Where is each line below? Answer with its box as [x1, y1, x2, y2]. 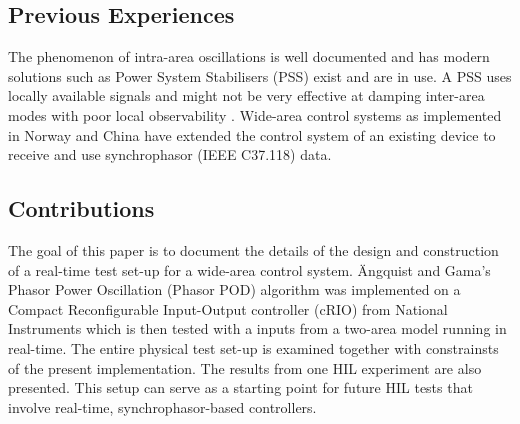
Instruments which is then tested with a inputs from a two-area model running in [8, 318, 507, 339]
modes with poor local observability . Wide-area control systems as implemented [8, 104, 502, 125]
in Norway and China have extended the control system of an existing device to [8, 124, 496, 145]
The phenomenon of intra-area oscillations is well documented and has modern [8, 46, 490, 67]
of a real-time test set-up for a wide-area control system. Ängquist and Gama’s [8, 259, 491, 280]
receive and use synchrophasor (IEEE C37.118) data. [8, 144, 332, 165]
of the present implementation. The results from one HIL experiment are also [8, 357, 482, 378]
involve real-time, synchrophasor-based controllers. [8, 396, 317, 417]
